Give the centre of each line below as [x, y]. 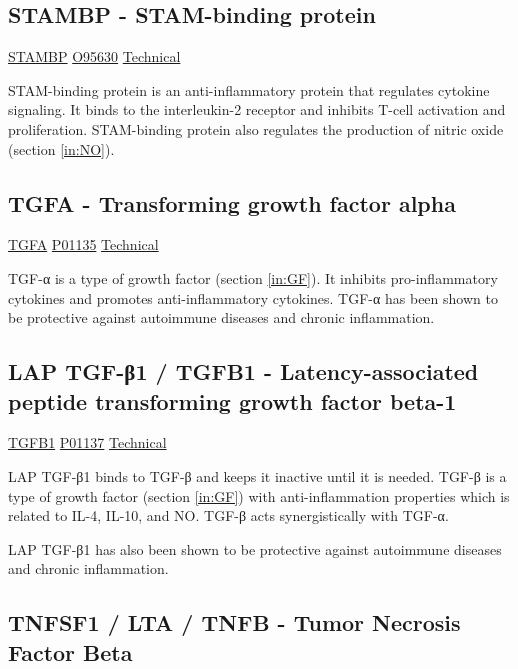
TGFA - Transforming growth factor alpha [232, 202]
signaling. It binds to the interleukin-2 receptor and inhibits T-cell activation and [257, 109]
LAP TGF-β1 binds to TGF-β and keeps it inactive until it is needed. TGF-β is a [257, 475]
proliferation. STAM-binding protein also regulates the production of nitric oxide [256, 128]
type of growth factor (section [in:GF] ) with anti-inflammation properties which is [259, 495]
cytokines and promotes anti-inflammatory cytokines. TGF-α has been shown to [253, 297]
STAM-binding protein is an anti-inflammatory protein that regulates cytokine [249, 89]
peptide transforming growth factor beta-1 [232, 400]
